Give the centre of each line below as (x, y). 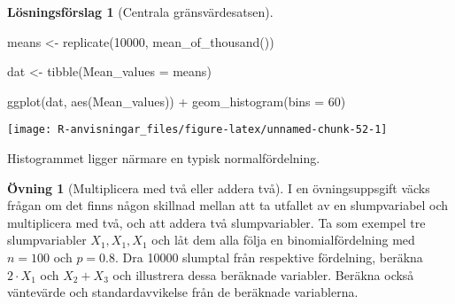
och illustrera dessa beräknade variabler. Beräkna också (263, 274)
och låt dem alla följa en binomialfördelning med (283, 240)
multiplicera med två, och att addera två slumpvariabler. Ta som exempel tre (216, 222)
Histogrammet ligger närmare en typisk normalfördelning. (164, 158)
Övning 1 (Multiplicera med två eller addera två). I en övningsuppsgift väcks (219, 187)
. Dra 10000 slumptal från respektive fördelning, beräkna (269, 257)
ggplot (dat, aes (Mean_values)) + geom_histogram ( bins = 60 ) (177, 101)
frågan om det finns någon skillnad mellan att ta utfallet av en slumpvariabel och (228, 205)
